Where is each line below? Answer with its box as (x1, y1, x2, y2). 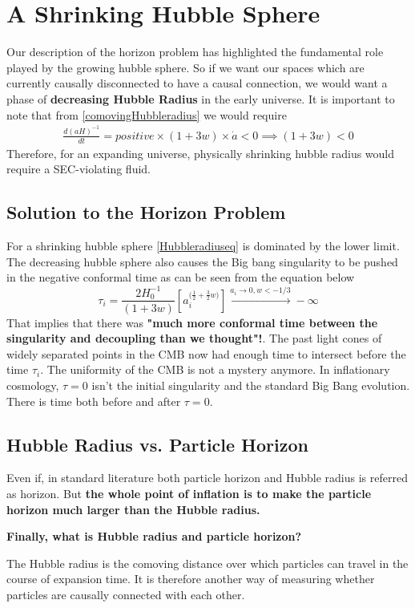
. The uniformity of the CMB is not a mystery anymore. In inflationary (40, 361, 390, 378)
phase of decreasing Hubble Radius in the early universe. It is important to (6, 90, 395, 107)
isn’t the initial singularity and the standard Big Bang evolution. (91, 376, 410, 393)
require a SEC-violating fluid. (6, 160, 151, 177)
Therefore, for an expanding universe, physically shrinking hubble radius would (6, 144, 395, 161)
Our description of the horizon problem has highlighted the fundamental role (6, 43, 384, 60)
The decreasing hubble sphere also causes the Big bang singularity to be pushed (6, 253, 398, 270)
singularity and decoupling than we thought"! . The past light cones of (6, 330, 382, 347)
